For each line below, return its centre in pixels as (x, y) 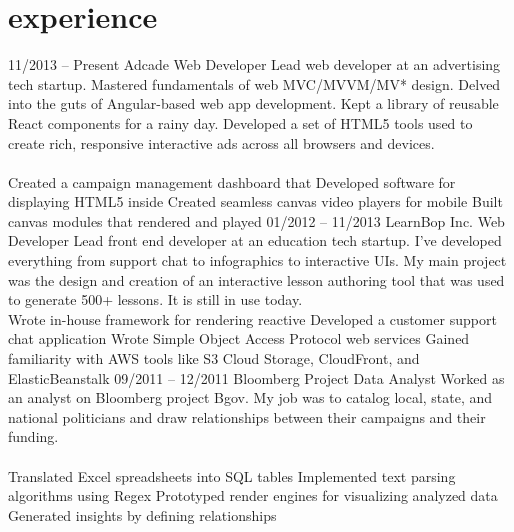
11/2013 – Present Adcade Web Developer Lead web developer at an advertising (254, 64)
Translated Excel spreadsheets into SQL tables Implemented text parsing (232, 475)
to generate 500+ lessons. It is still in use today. (155, 299)
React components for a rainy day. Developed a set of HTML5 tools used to (240, 122)
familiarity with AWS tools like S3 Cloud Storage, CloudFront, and (214, 358)
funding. (33, 436)
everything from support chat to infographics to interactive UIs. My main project (257, 260)
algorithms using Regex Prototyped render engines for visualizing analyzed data (253, 495)
